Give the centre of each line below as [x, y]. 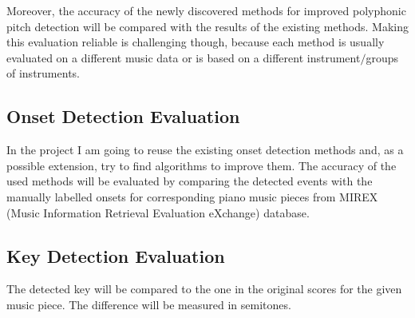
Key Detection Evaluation [116, 255]
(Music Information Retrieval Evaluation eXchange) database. [158, 212]
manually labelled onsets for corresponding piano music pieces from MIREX [192, 196]
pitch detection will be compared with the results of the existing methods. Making [207, 26]
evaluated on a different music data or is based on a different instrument [184, 57]
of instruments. [43, 73]
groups [382, 57]
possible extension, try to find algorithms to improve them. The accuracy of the [202, 165]
